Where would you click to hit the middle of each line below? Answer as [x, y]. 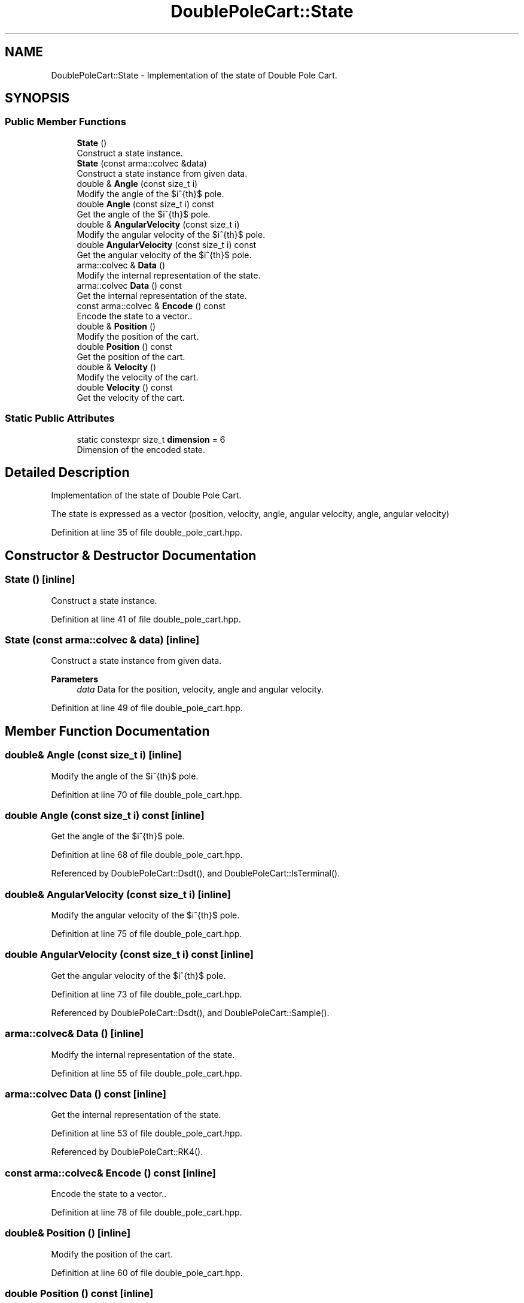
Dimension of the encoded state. [141, 449]
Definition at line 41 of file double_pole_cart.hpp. [146, 619]
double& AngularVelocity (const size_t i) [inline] [118, 894]
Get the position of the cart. [131, 356]
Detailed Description [67, 472]
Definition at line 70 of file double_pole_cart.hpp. [147, 794]
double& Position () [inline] [68, 1233]
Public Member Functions [65, 122]
